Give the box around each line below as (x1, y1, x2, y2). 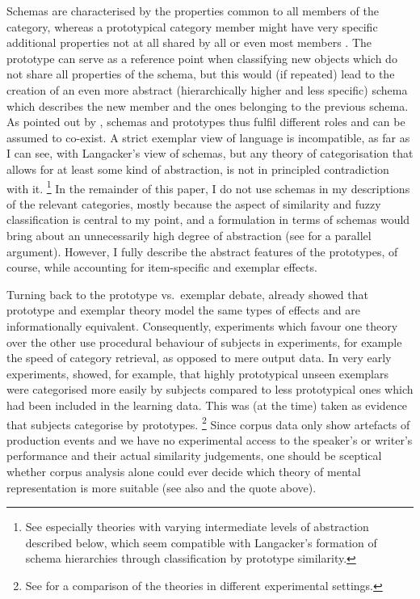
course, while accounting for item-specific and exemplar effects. (6, 259, 317, 276)
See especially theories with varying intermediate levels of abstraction (25, 518, 369, 535)
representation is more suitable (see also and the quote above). (6, 479, 317, 496)
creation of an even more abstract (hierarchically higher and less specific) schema (6, 81, 408, 98)
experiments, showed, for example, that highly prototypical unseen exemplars (6, 365, 388, 382)
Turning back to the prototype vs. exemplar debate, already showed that (6, 285, 368, 302)
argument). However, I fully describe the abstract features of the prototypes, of (6, 243, 398, 259)
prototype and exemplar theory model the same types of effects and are (6, 302, 360, 318)
